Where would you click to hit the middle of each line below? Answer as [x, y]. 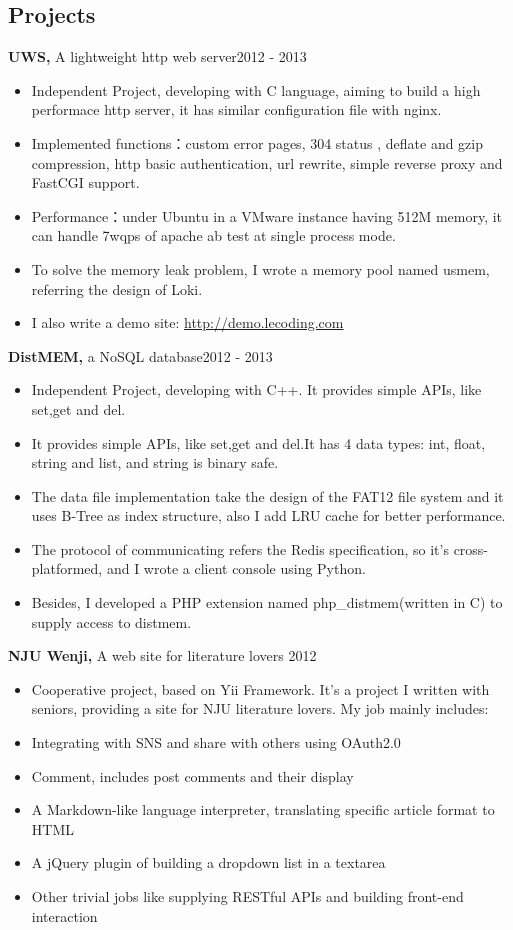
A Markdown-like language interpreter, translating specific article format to [263, 809]
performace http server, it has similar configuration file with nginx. [236, 109]
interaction [64, 915]
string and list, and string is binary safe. [155, 462]
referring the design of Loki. [117, 288]
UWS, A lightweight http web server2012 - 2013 [157, 56]
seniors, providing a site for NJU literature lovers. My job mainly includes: [260, 708]
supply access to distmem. [111, 621]
